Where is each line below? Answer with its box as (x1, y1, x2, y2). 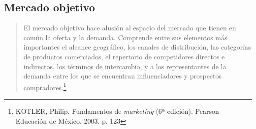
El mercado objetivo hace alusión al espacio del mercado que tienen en (23, 23, 236, 33)
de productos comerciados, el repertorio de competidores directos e (23, 51, 225, 61)
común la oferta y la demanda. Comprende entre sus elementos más (23, 32, 227, 42)
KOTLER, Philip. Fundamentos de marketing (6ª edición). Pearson (15, 106, 219, 116)
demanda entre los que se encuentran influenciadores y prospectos (23, 71, 222, 81)
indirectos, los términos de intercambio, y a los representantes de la (23, 61, 226, 71)
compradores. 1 (23, 80, 66, 92)
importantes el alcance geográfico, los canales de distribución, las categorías (23, 42, 251, 52)
